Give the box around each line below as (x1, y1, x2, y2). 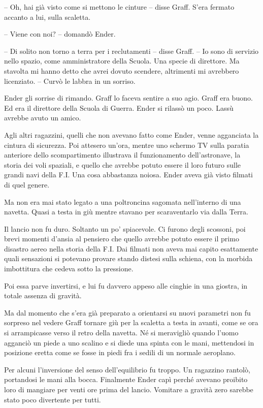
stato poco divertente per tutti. (4, 394, 101, 404)
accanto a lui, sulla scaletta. (4, 11, 91, 22)
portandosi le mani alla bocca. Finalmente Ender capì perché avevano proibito (4, 374, 248, 385)
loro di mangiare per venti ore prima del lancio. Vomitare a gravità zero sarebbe (4, 384, 253, 394)
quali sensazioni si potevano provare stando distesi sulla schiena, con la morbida (4, 253, 253, 264)
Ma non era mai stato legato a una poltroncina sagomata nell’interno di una (4, 196, 241, 207)
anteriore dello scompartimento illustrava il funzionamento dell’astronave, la (4, 149, 241, 160)
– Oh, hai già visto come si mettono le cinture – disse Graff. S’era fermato (4, 2, 235, 12)
